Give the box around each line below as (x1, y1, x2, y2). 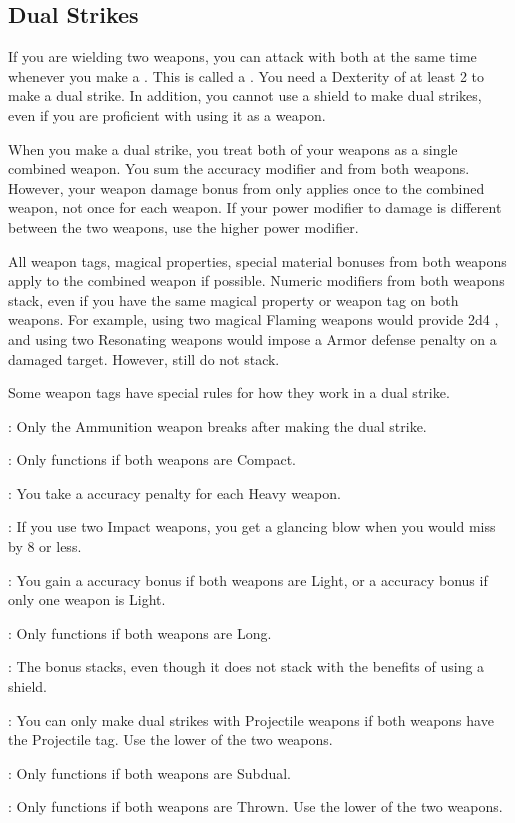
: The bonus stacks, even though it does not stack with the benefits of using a (8, 656, 485, 677)
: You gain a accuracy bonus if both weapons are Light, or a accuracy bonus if (8, 569, 488, 590)
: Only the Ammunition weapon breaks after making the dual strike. (8, 415, 427, 436)
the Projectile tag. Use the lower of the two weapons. (8, 729, 333, 750)
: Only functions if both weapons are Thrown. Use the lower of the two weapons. (8, 796, 503, 817)
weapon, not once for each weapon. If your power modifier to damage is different (8, 197, 502, 218)
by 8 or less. (8, 536, 82, 557)
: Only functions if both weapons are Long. (8, 622, 272, 643)
